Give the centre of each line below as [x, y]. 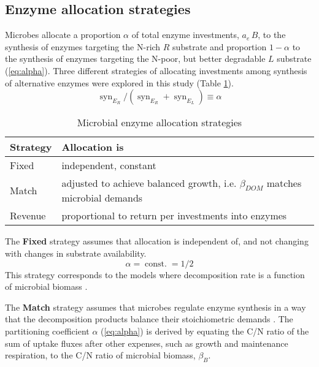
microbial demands [102, 198]
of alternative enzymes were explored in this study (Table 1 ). [119, 82]
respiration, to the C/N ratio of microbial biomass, [100, 355]
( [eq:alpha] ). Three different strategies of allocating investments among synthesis [156, 70]
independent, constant [109, 165]
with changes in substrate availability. [76, 253]
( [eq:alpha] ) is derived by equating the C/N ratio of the [205, 331]
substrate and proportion [220, 46]
